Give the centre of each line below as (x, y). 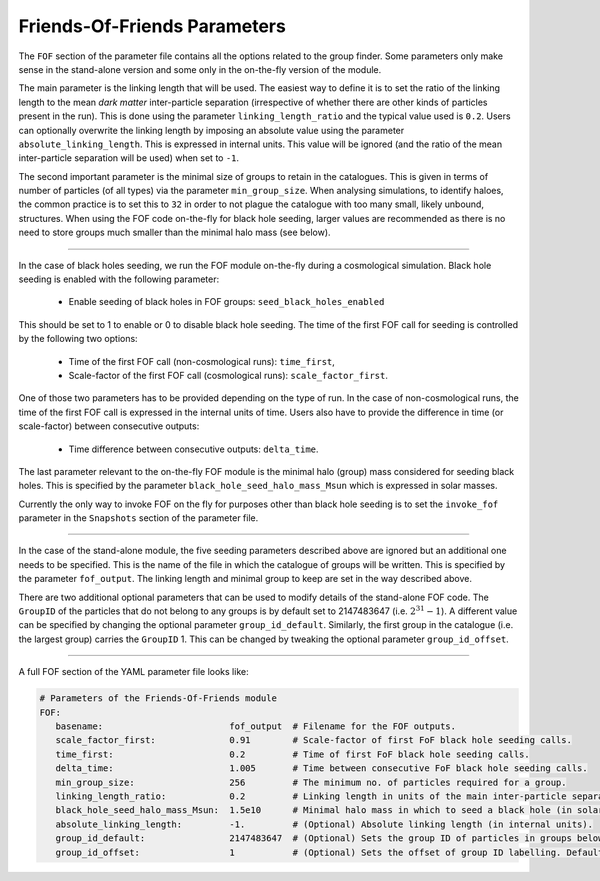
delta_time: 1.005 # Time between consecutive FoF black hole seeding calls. (322, 768)
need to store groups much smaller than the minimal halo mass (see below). (174, 232)
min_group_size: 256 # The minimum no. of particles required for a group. (311, 782)
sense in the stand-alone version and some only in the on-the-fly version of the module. (200, 69)
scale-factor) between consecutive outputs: (109, 426)
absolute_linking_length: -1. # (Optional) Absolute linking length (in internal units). (324, 824)
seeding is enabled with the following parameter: (119, 279)
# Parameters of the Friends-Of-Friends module (158, 698)
